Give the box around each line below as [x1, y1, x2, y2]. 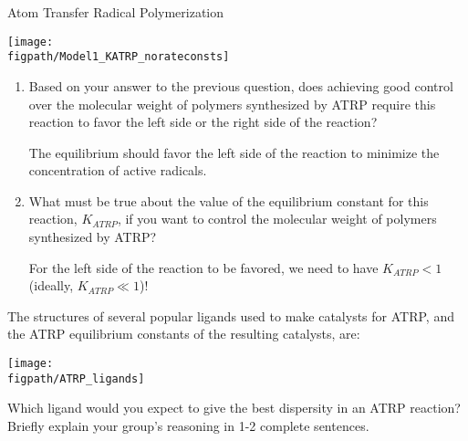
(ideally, [28, 276, 74, 295]
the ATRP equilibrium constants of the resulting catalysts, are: [7, 324, 360, 343]
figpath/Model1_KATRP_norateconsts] [7, 50, 230, 64]
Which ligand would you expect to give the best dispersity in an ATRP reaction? [7, 398, 461, 417]
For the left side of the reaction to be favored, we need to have [28, 257, 379, 277]
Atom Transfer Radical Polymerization [7, 3, 224, 21]
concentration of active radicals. [28, 161, 207, 180]
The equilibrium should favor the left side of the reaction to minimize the [28, 142, 440, 162]
